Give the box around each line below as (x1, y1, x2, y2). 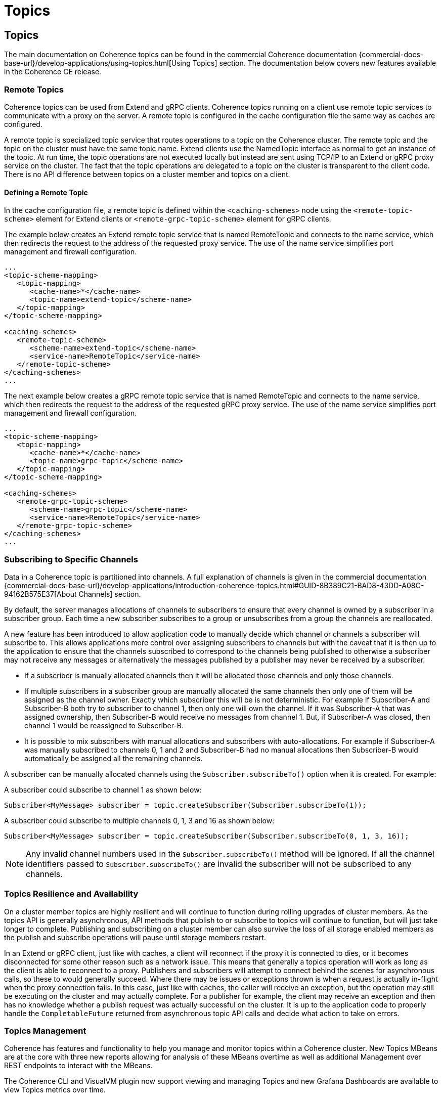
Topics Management (4, 1026, 86, 1036)
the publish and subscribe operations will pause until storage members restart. (4, 933, 266, 942)
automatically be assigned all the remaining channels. (24, 754, 203, 763)
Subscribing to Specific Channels (4, 554, 138, 564)
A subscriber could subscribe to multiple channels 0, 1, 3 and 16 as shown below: (4, 816, 275, 825)
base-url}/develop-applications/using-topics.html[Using (4, 59, 191, 68)
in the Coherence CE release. (4, 67, 102, 76)
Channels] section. (78, 589, 141, 598)
